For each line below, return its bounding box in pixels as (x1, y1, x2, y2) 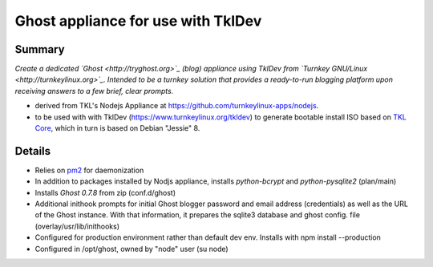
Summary (14, 42, 65, 56)
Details (14, 144, 51, 158)
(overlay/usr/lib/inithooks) (34, 221, 120, 231)
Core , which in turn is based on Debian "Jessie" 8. (34, 123, 200, 133)
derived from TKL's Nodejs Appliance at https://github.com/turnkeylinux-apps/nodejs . (34, 101, 319, 111)
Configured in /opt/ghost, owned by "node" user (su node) (34, 244, 229, 253)
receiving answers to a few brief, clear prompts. (14, 86, 174, 95)
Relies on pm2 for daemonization (34, 165, 144, 175)
